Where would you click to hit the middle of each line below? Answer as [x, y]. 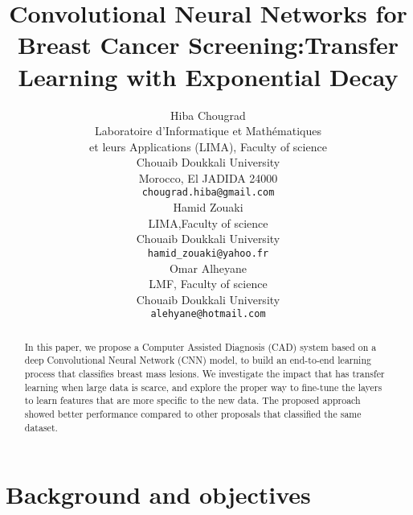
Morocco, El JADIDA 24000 [208, 177]
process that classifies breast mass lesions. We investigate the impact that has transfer [204, 374]
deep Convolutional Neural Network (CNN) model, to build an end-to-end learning [198, 360]
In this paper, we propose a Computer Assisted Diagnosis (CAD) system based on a [200, 346]
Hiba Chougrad [208, 115]
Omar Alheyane [208, 268]
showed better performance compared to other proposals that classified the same [193, 414]
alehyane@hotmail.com [208, 314]
